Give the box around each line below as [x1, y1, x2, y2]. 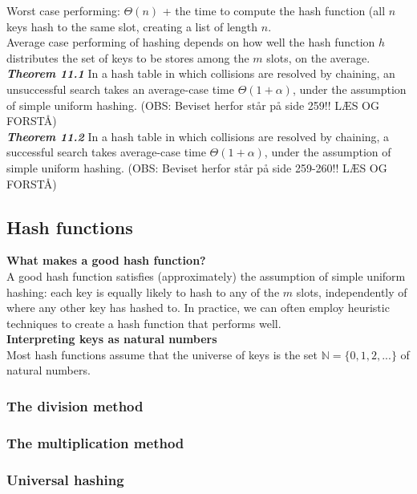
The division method [6, 396, 144, 415]
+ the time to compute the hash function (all [162, 2, 386, 18]
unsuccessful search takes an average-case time [6, 80, 234, 97]
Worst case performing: [6, 2, 120, 18]
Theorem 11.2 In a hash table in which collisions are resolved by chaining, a [6, 128, 390, 144]
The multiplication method [6, 432, 184, 452]
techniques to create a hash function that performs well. [6, 314, 281, 331]
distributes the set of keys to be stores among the [6, 49, 249, 66]
